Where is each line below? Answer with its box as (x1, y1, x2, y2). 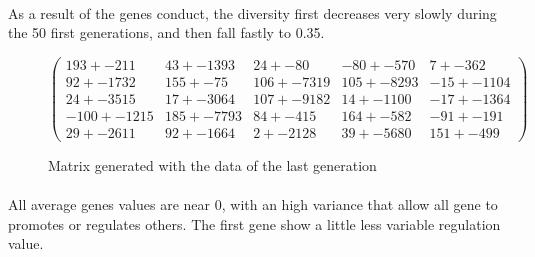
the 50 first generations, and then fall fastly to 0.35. (8, 22, 325, 43)
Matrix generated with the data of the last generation (48, 155, 377, 175)
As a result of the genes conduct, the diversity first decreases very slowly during (8, 2, 497, 23)
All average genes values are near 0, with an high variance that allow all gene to (8, 194, 498, 215)
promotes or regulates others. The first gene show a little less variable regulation (8, 213, 501, 234)
